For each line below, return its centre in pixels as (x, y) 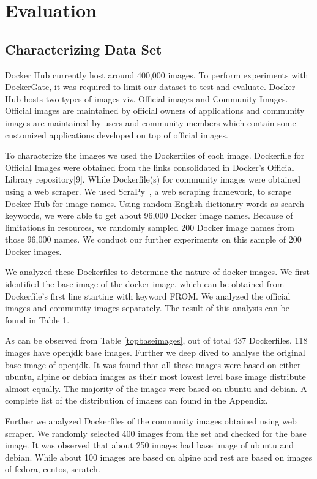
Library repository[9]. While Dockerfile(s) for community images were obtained (153, 179)
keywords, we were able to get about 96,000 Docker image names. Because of (149, 215)
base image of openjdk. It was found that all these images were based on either (153, 364)
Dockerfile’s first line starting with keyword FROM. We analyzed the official (148, 296)
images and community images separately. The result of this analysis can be (147, 308)
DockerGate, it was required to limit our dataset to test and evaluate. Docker (150, 87)
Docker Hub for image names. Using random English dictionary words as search (155, 203)
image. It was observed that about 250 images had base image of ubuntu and (150, 445)
